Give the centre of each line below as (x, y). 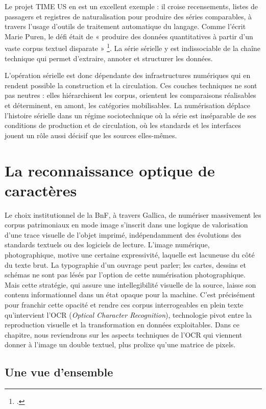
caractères (41, 190)
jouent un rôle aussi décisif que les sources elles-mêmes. (91, 135)
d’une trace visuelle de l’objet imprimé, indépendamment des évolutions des (123, 234)
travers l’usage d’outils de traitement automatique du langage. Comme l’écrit (125, 26)
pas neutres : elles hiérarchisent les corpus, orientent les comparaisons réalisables (130, 95)
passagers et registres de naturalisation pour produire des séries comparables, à (128, 16)
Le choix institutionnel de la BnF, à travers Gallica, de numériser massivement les (133, 214)
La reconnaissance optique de (110, 170)
